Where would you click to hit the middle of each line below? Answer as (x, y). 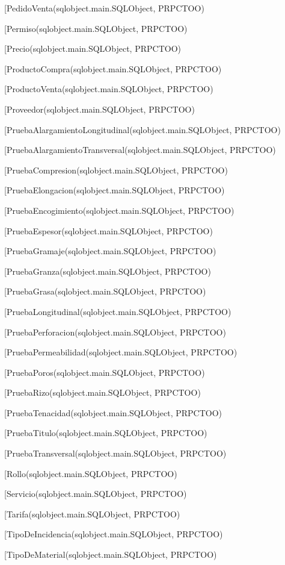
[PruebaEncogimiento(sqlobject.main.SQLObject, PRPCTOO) (119, 210)
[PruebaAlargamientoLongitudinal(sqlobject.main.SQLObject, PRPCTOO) (142, 129)
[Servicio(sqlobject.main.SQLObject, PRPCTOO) (96, 494)
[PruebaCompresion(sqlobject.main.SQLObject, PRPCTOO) (116, 170)
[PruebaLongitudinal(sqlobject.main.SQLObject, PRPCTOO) (118, 311)
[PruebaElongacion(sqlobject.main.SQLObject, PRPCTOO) (115, 190)
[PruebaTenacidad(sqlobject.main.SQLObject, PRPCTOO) (113, 412)
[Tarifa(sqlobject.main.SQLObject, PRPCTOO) (92, 513)
